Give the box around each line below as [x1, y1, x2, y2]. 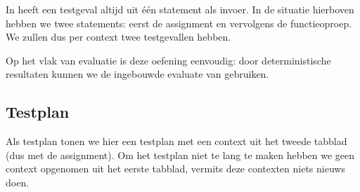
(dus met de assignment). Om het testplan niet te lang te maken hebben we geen [6, 147, 355, 162]
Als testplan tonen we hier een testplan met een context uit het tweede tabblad [6, 134, 347, 149]
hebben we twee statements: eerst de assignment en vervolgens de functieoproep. [6, 15, 352, 30]
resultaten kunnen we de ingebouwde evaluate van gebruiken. [6, 67, 269, 81]
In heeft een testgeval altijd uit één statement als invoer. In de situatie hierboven [6, 2, 354, 16]
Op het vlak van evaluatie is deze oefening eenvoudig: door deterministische [6, 53, 331, 67]
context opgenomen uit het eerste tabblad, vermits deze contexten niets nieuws [6, 161, 345, 176]
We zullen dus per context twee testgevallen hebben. [6, 29, 231, 44]
